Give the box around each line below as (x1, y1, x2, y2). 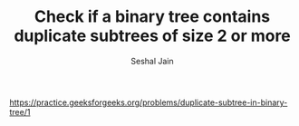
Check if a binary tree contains (34, 6, 271, 27)
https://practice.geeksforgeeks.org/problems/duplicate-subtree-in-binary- (9, 97, 288, 108)
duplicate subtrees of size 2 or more (13, 25, 292, 46)
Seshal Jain (130, 55, 174, 66)
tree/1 (9, 106, 31, 117)
